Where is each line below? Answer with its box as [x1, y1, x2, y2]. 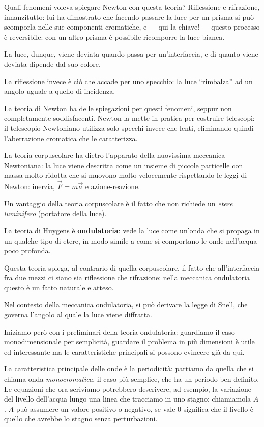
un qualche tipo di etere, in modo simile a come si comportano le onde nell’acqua [4, 235, 257, 246]
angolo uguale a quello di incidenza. [4, 86, 115, 96]
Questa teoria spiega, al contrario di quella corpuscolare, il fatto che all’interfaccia [4, 262, 260, 273]
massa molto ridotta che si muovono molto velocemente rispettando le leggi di [4, 170, 247, 180]
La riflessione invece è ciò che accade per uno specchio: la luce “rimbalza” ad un [4, 75, 253, 86]
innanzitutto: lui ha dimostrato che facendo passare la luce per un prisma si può [4, 11, 254, 22]
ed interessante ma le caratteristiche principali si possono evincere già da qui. [4, 346, 245, 357]
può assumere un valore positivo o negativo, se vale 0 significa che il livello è [16, 403, 254, 414]
